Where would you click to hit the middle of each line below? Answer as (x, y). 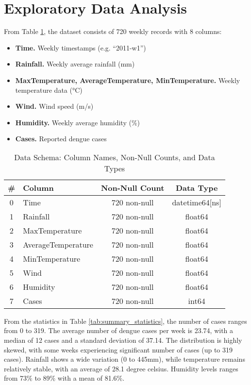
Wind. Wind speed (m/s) (54, 106)
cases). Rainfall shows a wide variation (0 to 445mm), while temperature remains (125, 359)
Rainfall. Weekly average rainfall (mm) (75, 64)
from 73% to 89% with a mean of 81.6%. (64, 378)
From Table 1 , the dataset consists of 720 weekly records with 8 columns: (113, 31)
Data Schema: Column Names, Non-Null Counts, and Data (115, 157)
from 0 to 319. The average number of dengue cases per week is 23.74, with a (119, 330)
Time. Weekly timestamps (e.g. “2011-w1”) (81, 47)
